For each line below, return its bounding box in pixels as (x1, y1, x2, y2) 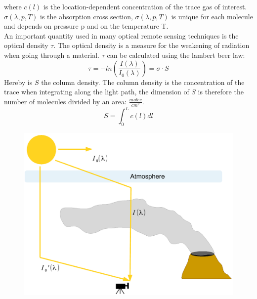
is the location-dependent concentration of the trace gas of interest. (43, 1, 247, 11)
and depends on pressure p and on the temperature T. (4, 21, 169, 31)
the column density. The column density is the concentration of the (41, 77, 245, 87)
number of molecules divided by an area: (4, 96, 127, 106)
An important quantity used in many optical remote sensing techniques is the (4, 30, 239, 41)
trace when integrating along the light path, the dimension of (4, 86, 189, 97)
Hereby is (4, 77, 33, 87)
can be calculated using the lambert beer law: (107, 49, 245, 60)
